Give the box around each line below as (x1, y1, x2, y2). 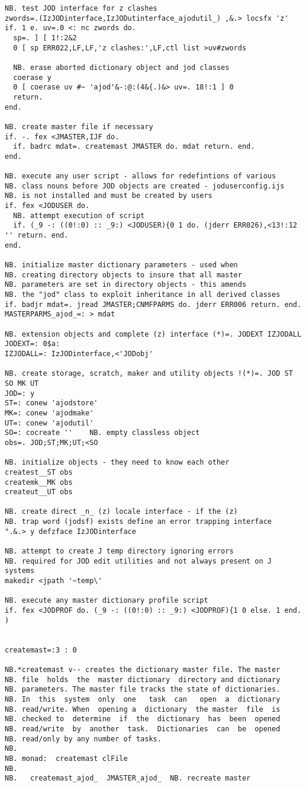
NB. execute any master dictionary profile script (5, 596, 208, 605)
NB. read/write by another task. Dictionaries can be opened (5, 724, 281, 733)
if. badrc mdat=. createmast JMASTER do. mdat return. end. (13, 142, 255, 151)
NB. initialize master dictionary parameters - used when (5, 261, 238, 270)
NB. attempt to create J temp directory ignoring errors (5, 547, 234, 556)
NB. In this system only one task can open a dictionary (5, 695, 281, 703)
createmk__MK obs (5, 478, 73, 487)
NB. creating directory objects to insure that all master (5, 270, 242, 279)
